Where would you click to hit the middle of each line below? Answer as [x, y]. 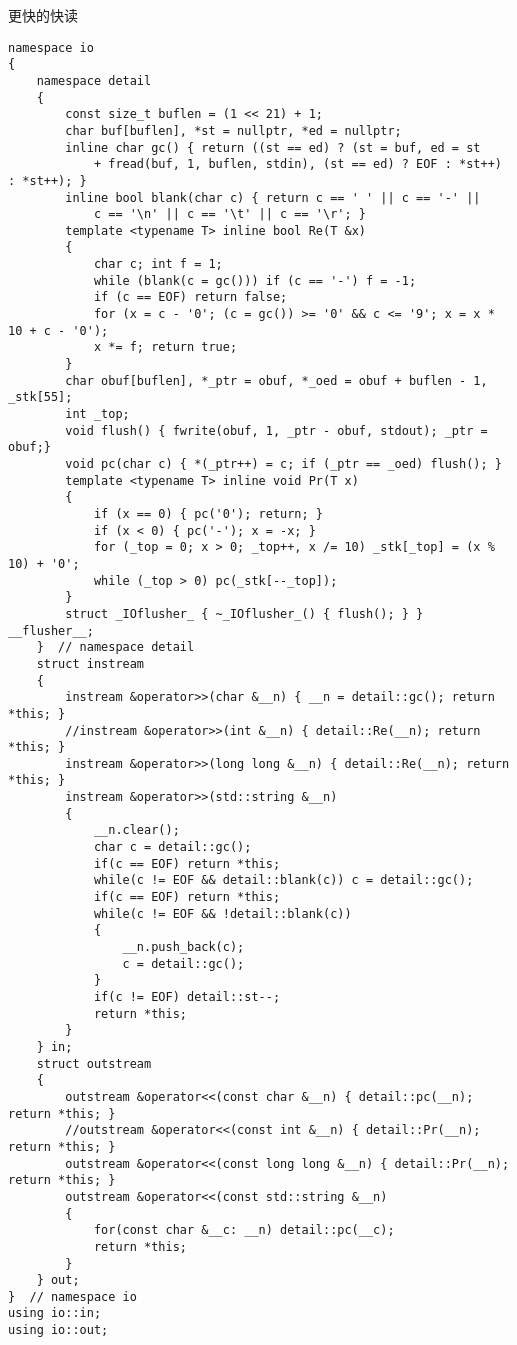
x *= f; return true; [165, 347]
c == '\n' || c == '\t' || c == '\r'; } [229, 214]
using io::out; [58, 1330]
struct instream [90, 663]
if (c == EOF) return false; [190, 297]
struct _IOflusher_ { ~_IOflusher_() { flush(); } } [244, 613]
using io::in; [55, 1313]
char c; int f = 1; [158, 264]
